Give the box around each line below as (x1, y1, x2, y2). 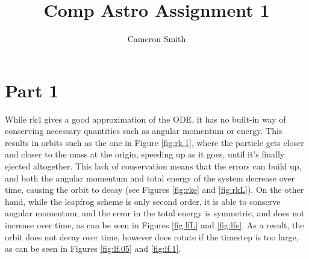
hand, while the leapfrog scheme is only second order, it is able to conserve (5, 195, 281, 207)
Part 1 (5, 78, 59, 102)
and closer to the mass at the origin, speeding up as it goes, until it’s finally (5, 148, 285, 160)
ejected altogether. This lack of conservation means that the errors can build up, (5, 160, 302, 172)
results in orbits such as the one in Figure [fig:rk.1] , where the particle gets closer (5, 136, 304, 148)
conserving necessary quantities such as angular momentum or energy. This (5, 124, 282, 137)
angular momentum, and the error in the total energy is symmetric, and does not (5, 207, 305, 219)
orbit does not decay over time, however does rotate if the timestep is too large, (5, 230, 299, 243)
